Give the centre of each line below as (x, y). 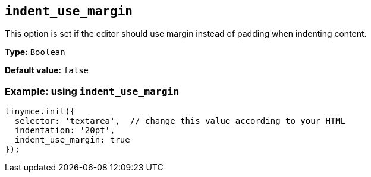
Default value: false (47, 70)
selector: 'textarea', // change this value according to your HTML (180, 121)
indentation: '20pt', (65, 131)
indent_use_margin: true (72, 140)
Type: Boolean (35, 52)
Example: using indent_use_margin (92, 91)
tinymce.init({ (40, 112)
